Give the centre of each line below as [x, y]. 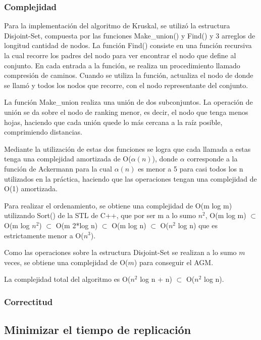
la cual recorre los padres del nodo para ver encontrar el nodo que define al [120, 55]
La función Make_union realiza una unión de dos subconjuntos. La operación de [128, 102]
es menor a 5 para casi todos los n [191, 168]
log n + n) [156, 279]
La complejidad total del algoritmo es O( [67, 279]
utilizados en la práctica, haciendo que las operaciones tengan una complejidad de [130, 178]
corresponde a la [212, 159]
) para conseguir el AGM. [174, 262]
